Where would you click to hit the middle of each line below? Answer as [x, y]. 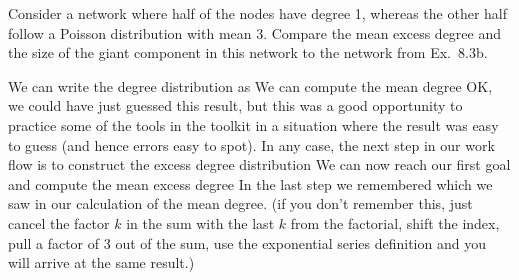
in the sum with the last [200, 222]
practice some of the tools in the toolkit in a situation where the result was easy [253, 124]
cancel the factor [59, 222]
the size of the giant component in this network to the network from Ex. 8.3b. [248, 52]
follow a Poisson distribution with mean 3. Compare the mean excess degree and [254, 32]
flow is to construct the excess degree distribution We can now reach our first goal [259, 164]
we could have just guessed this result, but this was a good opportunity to [235, 105]
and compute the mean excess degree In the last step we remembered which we [250, 183]
